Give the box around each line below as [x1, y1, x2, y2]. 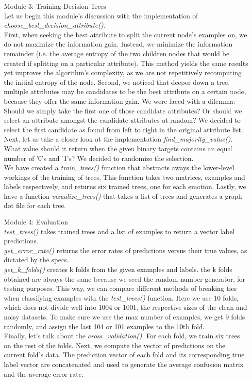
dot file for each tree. [4, 200, 66, 210]
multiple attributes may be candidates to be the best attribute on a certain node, [4, 86, 246, 96]
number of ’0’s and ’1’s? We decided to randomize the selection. [4, 153, 194, 163]
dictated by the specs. [4, 255, 69, 265]
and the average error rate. [4, 368, 84, 379]
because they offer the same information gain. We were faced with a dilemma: [4, 95, 235, 106]
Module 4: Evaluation [4, 217, 68, 227]
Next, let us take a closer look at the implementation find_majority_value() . [4, 134, 233, 144]
